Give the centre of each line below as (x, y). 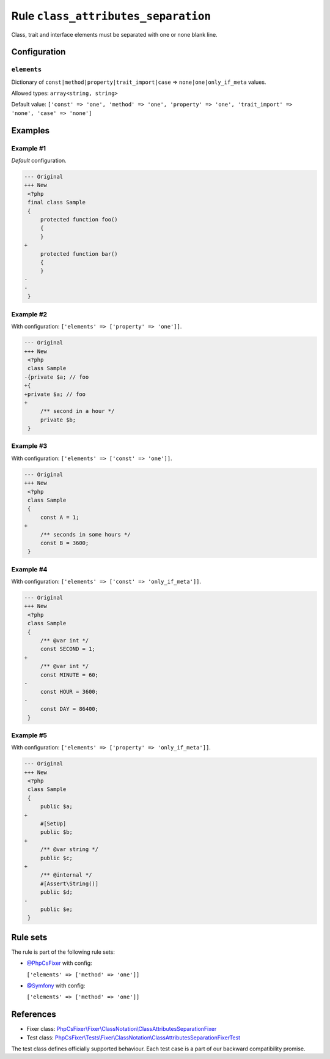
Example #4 (29, 569)
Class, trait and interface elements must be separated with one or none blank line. (114, 34)
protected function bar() (79, 254)
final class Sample (57, 203)
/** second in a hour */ (77, 411)
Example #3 (29, 446)
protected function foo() (79, 219)
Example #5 (29, 735)
